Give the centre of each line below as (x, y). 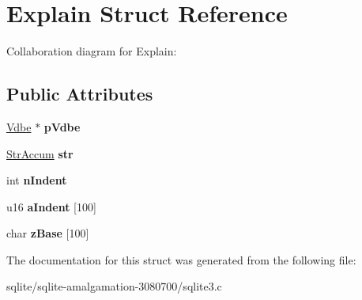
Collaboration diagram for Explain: (92, 51)
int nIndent (37, 180)
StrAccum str (40, 153)
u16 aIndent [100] (51, 206)
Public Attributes (80, 94)
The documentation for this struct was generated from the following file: (181, 259)
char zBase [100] (48, 233)
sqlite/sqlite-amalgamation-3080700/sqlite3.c (114, 286)
